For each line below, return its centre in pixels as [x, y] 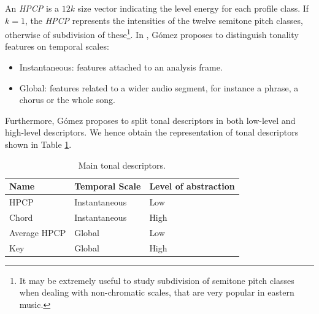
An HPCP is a [32, 8]
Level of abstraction [192, 186]
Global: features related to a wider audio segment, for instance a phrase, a [159, 87]
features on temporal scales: [57, 46]
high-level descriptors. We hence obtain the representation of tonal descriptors [152, 132]
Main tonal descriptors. [122, 165]
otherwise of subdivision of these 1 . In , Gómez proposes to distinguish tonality [152, 33]
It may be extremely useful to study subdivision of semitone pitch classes [157, 280]
